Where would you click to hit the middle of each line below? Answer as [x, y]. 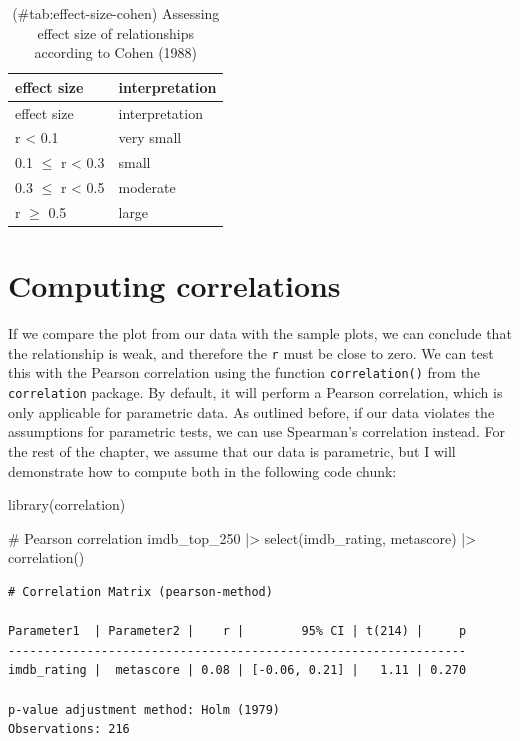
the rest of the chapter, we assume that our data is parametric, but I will [232, 450]
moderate [147, 187]
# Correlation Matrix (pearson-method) [140, 591]
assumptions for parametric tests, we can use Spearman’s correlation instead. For [256, 431]
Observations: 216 [69, 729]
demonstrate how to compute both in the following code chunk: [202, 470]
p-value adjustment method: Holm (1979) [144, 709]
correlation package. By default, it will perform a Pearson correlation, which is [255, 392]
